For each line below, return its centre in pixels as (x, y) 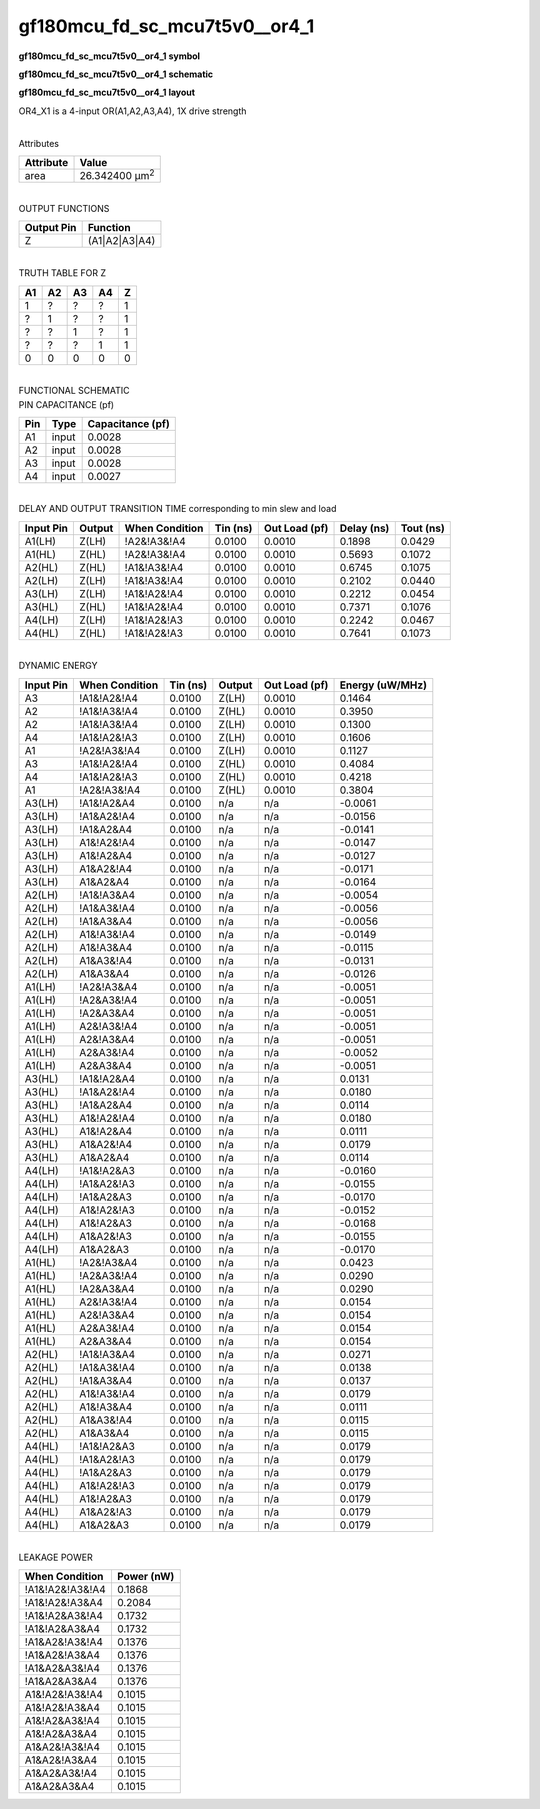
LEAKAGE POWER (56, 1557)
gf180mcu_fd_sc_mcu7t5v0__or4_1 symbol (109, 56)
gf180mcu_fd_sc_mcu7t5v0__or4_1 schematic (116, 74)
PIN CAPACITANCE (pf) (66, 404)
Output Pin (50, 227)
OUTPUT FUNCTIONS (64, 208)
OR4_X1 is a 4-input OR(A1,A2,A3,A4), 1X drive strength (132, 111)
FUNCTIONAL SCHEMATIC (74, 391)
